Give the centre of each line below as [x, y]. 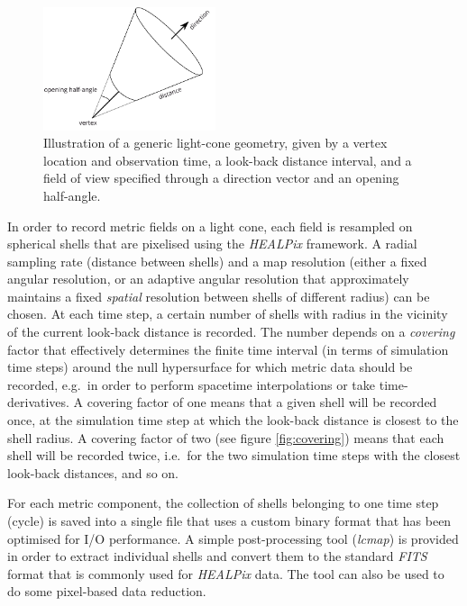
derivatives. [38, 402]
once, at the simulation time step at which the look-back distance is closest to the [233, 420]
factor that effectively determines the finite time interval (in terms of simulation [228, 349]
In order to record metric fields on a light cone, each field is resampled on [210, 226]
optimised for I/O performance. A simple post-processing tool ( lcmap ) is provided [233, 538]
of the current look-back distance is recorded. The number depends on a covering [231, 332]
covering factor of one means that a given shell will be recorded [262, 402]
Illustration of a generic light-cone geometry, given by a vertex [215, 143]
